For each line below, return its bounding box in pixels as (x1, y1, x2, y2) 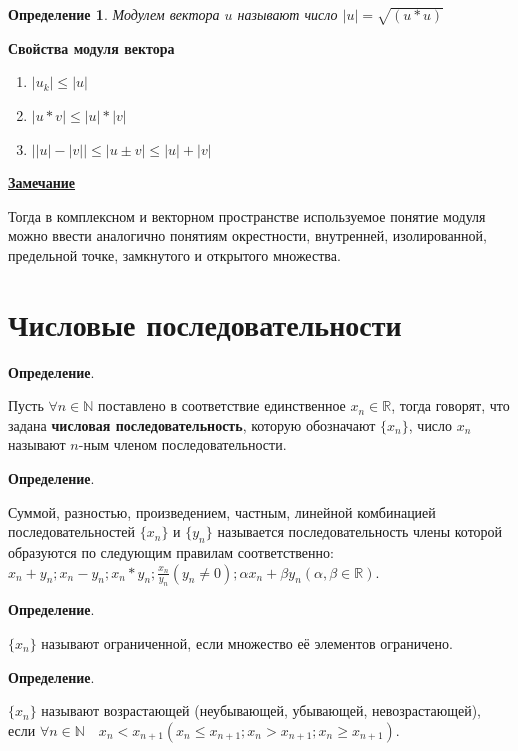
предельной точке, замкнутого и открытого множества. (8, 244, 341, 265)
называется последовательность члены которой (217, 521, 503, 542)
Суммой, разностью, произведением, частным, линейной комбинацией (8, 501, 436, 522)
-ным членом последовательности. (78, 434, 287, 455)
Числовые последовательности (8, 303, 402, 344)
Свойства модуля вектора (8, 37, 175, 58)
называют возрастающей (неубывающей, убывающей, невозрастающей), (41, 700, 482, 721)
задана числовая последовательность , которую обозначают (8, 414, 376, 435)
